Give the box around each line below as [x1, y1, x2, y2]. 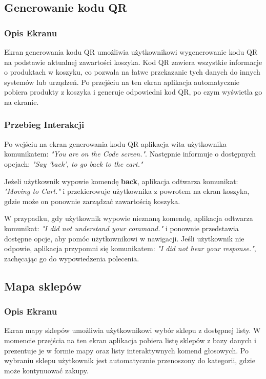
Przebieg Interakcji [4, 118, 85, 131]
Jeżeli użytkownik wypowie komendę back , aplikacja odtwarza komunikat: [4, 175, 238, 186]
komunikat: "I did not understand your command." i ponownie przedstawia [4, 222, 239, 233]
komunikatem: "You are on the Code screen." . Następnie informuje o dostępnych [4, 148, 256, 159]
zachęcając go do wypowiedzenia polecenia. [4, 253, 139, 263]
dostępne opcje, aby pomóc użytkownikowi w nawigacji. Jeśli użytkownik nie [4, 233, 244, 243]
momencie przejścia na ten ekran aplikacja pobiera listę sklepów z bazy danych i [4, 335, 256, 345]
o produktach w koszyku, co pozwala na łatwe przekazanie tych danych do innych [4, 66, 260, 77]
